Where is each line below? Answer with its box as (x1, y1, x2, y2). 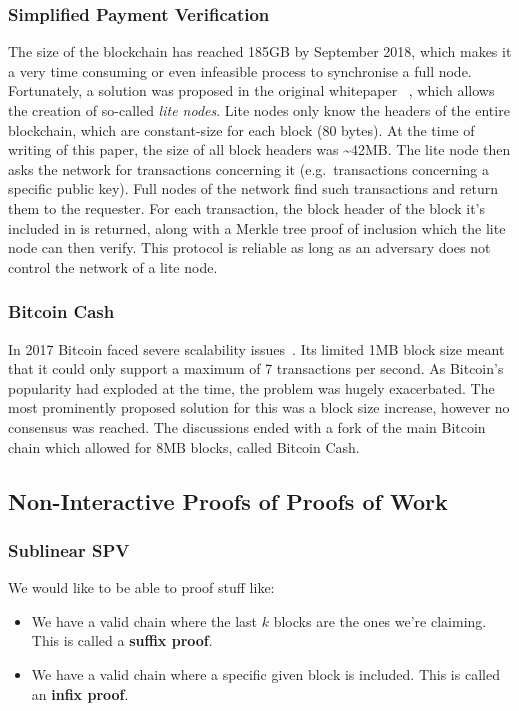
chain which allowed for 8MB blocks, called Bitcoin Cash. (8, 436, 360, 457)
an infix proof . (31, 683, 129, 704)
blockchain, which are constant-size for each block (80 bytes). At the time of (8, 119, 475, 140)
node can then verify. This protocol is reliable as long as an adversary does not (8, 237, 491, 258)
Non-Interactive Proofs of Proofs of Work (8, 485, 448, 516)
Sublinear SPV (8, 537, 130, 562)
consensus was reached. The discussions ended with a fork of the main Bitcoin (8, 416, 486, 437)
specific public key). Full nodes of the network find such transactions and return (8, 178, 498, 199)
